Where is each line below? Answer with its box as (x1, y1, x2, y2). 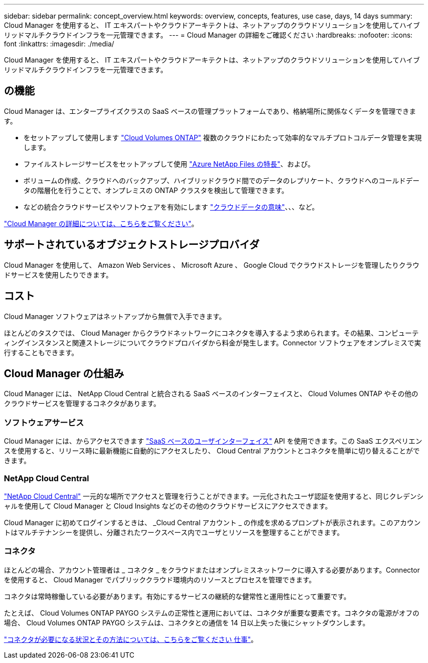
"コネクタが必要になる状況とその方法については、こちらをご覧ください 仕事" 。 (4, 635, 258, 643)
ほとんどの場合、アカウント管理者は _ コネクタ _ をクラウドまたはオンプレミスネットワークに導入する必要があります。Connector (4, 565, 420, 574)
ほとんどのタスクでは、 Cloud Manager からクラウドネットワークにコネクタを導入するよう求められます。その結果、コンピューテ (4, 328, 419, 337)
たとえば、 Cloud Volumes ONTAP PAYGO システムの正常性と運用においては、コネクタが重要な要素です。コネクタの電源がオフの (4, 608, 420, 617)
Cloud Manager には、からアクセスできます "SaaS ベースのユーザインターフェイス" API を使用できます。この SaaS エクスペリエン (4, 437, 423, 446)
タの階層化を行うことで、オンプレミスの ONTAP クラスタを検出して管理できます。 (23, 186, 289, 194)
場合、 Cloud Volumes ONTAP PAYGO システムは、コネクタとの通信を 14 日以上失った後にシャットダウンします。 (4, 618, 369, 627)
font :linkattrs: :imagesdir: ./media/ (4, 40, 114, 48)
